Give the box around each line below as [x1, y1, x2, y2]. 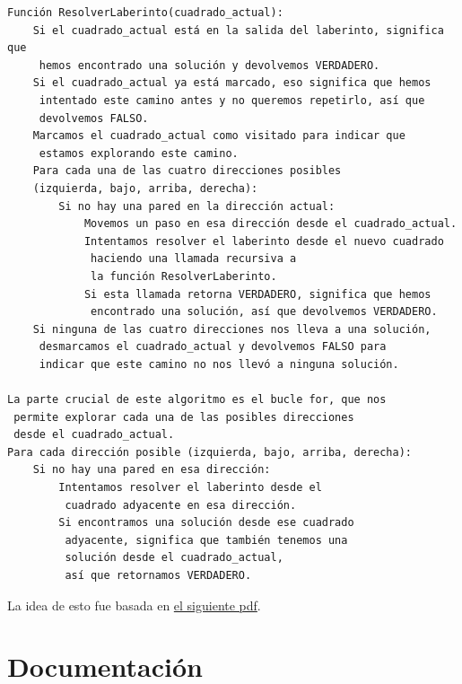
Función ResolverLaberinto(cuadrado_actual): [7, 6, 283, 19]
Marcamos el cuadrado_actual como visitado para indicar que [32, 129, 405, 143]
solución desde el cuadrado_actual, [65, 551, 283, 565]
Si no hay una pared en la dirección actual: [58, 199, 336, 213]
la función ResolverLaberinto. [91, 269, 277, 283]
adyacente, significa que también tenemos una [65, 533, 348, 547]
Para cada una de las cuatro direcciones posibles [32, 164, 342, 178]
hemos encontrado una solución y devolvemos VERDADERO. [39, 58, 380, 72]
